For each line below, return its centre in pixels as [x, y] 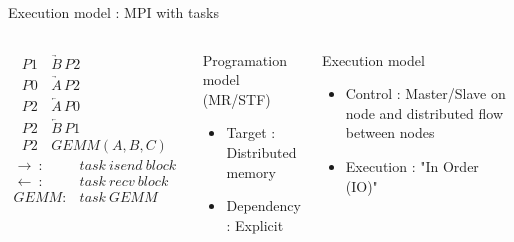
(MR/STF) [236, 98]
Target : [251, 132]
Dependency [263, 205]
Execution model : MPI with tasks [113, 12]
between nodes [390, 132]
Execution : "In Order [412, 165]
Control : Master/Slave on [425, 93]
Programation [244, 59]
